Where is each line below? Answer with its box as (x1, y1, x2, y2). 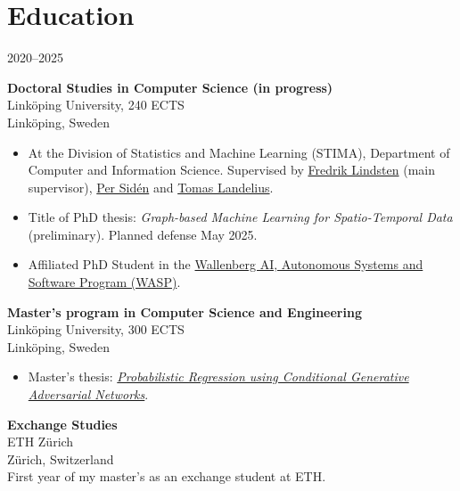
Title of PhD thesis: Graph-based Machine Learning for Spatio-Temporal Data (28, 208, 453, 226)
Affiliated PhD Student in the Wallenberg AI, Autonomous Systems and (28, 255, 423, 274)
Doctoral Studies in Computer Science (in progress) (7, 78, 333, 96)
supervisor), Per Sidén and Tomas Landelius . (28, 177, 274, 196)
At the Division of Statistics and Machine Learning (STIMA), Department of (28, 143, 450, 161)
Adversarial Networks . (28, 385, 149, 404)
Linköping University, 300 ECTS (7, 320, 185, 339)
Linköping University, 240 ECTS (7, 95, 185, 114)
